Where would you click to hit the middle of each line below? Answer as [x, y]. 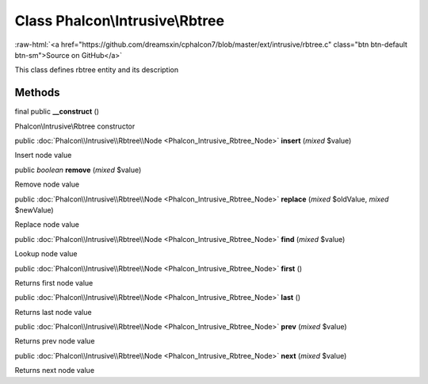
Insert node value [43, 156]
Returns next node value [55, 371]
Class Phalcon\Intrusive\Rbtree [120, 21]
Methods [37, 92]
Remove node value [47, 184]
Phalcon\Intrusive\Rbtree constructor [75, 126]
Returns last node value [53, 312]
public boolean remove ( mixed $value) [78, 170]
